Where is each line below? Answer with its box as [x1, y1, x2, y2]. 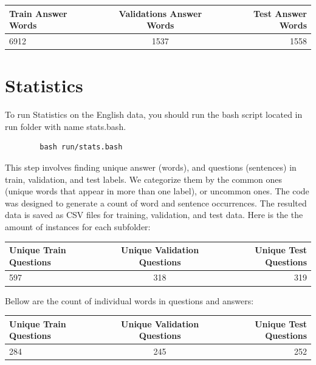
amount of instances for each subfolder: [5, 220, 151, 233]
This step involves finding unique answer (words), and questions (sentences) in [5, 160, 297, 173]
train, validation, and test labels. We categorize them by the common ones [5, 172, 283, 185]
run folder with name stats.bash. [5, 120, 126, 132]
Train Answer [9, 7, 67, 19]
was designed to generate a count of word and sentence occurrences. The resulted [5, 196, 307, 209]
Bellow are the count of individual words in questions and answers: [5, 294, 254, 307]
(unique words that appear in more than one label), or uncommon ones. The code [5, 185, 309, 197]
